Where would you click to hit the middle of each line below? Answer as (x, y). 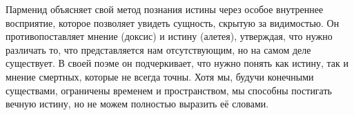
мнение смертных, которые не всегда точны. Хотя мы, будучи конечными (160, 76)
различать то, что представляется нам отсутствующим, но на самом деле (158, 49)
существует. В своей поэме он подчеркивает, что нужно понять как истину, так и (177, 63)
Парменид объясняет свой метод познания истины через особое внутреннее (165, 9)
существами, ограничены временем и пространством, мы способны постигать (169, 90)
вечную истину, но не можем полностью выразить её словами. (137, 104)
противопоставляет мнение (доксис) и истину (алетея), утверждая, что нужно (169, 36)
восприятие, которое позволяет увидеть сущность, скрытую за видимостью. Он (173, 22)
